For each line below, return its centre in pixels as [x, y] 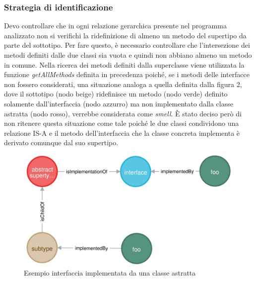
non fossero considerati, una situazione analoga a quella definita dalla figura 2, [123, 84]
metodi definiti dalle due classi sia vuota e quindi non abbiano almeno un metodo [128, 55]
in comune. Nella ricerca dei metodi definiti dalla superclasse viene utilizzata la [124, 64]
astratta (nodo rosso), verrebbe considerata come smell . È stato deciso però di [123, 113]
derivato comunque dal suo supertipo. [61, 142]
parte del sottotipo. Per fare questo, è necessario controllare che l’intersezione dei [127, 45]
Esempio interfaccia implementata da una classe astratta [110, 272]
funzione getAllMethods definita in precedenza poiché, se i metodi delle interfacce [127, 74]
